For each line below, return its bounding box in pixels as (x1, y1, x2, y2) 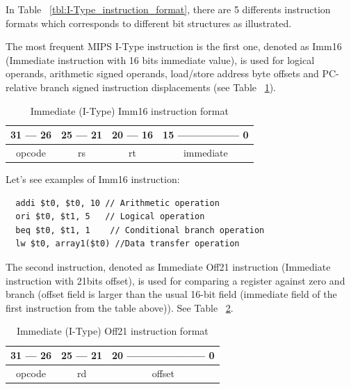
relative (6, 79, 38, 94)
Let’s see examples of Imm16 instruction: (6, 172, 180, 186)
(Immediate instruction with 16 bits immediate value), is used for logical (6, 52, 315, 67)
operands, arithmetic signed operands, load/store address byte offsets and (6, 66, 319, 81)
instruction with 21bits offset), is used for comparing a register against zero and (6, 273, 345, 287)
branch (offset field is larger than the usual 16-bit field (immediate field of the (6, 287, 337, 301)
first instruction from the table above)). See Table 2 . (6, 300, 234, 315)
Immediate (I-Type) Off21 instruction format (16, 324, 209, 338)
